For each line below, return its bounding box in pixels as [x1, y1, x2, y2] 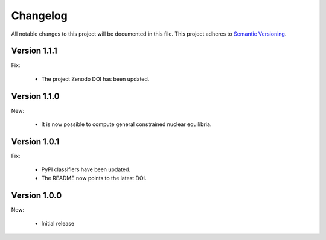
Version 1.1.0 [11, 91, 60, 101]
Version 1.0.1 [11, 136, 60, 147]
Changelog [11, 9, 68, 22]
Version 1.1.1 [11, 46, 57, 56]
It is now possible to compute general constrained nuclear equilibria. [41, 121, 212, 128]
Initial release [41, 220, 75, 227]
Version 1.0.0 [11, 190, 62, 200]
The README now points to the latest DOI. [41, 174, 147, 182]
